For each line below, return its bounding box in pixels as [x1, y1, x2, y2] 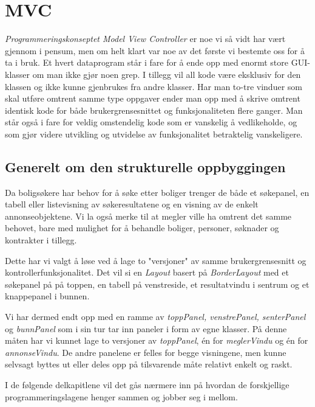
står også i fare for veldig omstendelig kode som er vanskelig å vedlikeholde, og [5, 116, 297, 128]
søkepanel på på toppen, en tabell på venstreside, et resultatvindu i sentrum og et [5, 277, 310, 290]
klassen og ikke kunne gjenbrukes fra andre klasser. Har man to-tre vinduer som [5, 80, 302, 92]
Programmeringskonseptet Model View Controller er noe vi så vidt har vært [5, 32, 286, 45]
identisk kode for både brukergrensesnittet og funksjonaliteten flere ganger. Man [5, 103, 303, 116]
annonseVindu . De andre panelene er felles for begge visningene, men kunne [5, 346, 286, 358]
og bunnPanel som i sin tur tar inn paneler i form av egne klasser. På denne [5, 322, 287, 335]
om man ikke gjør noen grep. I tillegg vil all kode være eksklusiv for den [32, 68, 301, 80]
